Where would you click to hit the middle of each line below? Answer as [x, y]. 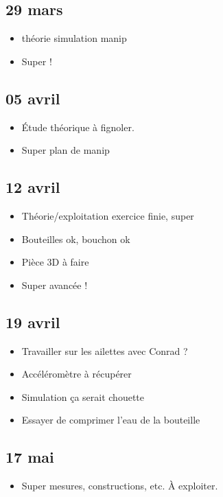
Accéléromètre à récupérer [77, 374]
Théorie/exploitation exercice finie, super [108, 215]
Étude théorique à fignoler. [78, 127]
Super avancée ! [55, 285]
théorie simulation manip [74, 38]
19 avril [33, 322]
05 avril [33, 98]
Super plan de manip [66, 150]
